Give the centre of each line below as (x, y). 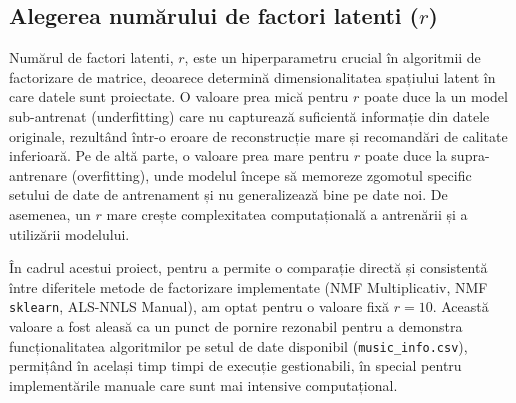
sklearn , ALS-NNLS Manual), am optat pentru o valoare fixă (199, 306)
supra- (470, 155)
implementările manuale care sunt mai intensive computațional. (203, 384)
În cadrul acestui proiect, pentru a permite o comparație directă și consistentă (248, 267)
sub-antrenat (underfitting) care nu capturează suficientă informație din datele (249, 115)
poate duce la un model (436, 96)
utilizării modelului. (69, 233)
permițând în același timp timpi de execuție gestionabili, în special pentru (235, 365)
